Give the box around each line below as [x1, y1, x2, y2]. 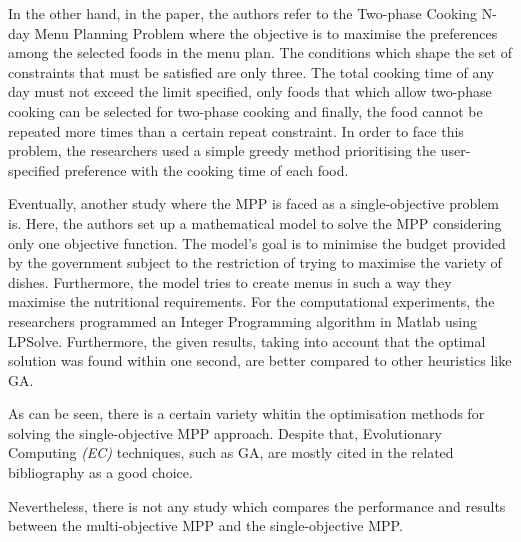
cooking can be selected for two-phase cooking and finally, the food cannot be [8, 100, 483, 121]
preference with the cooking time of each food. [64, 159, 349, 180]
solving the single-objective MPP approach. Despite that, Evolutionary [8, 422, 442, 443]
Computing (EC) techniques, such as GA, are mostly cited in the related [8, 442, 454, 463]
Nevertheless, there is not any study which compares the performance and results [8, 495, 506, 516]
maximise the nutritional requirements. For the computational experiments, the [8, 291, 495, 312]
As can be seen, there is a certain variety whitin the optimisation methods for [8, 403, 485, 424]
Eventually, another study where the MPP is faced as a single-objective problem [8, 193, 500, 214]
